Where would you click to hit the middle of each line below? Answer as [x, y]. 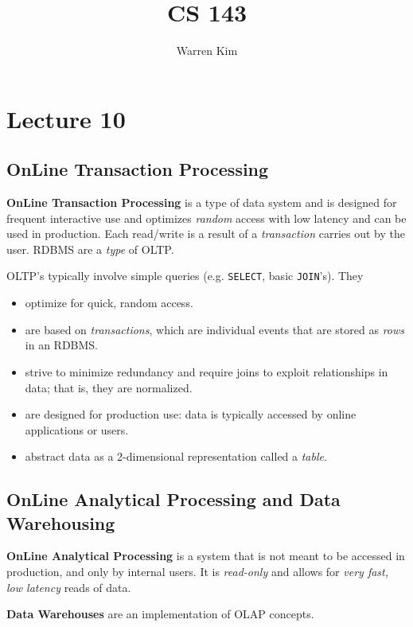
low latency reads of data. [69, 587]
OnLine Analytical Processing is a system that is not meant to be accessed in [206, 556]
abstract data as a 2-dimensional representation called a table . [176, 456]
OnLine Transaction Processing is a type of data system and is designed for [202, 203]
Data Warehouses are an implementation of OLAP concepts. [160, 614]
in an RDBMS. [62, 345]
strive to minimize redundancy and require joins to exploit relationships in [206, 371]
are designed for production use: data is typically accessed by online [191, 414]
